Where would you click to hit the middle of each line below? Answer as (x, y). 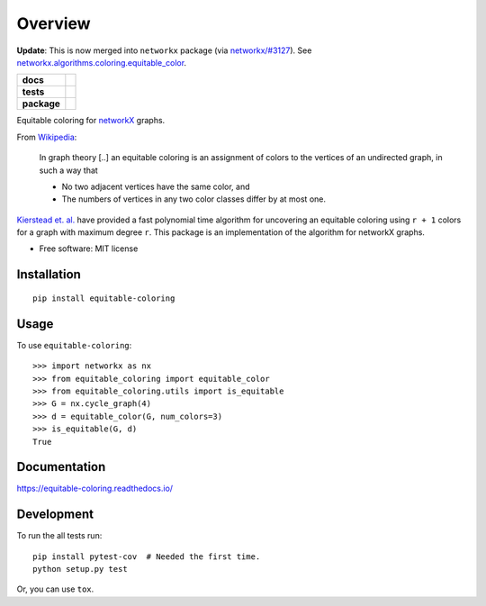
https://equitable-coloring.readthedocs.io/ (95, 488)
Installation (49, 275)
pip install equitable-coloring (104, 298)
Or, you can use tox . (55, 589)
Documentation (61, 467)
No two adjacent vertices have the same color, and (156, 186)
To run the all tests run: (59, 536)
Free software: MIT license (89, 249)
